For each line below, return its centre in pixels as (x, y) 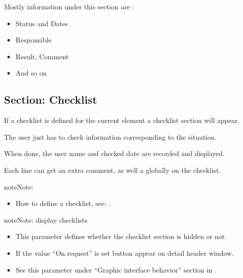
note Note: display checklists (46, 219)
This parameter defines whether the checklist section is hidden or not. (121, 236)
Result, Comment (42, 56)
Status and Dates (42, 23)
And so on (31, 73)
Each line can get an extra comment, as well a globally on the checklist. (112, 170)
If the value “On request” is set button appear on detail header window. (125, 253)
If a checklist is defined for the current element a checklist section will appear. (122, 120)
